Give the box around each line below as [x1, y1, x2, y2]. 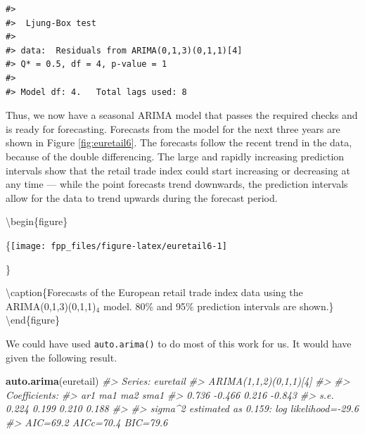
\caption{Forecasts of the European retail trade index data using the [6, 285, 303, 300]
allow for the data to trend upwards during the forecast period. [6, 190, 278, 205]
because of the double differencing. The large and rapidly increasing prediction [6, 148, 345, 163]
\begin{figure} [6, 214, 68, 229]
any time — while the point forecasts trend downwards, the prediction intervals [6, 177, 348, 191]
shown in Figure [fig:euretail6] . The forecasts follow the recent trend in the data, [6, 135, 352, 150]
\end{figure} [6, 312, 60, 327]
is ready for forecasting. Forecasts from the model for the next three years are [6, 121, 340, 136]
